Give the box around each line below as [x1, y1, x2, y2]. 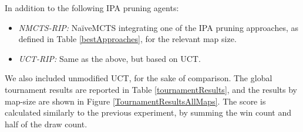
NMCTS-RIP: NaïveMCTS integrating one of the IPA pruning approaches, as [18, 21, 299, 33]
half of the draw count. [5, 117, 87, 130]
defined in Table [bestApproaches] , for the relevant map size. [18, 33, 237, 45]
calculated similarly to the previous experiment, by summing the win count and [5, 106, 292, 119]
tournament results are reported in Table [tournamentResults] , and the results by [5, 83, 297, 95]
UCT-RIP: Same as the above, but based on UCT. [18, 52, 201, 64]
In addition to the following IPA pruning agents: [5, 2, 179, 13]
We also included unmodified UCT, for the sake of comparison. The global [5, 72, 272, 84]
